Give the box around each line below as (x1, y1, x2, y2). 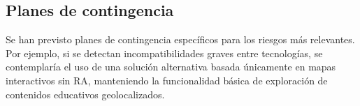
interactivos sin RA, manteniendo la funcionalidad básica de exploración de (6, 73, 328, 87)
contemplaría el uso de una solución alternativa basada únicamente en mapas (6, 59, 336, 74)
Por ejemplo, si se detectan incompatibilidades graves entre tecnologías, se (6, 45, 323, 60)
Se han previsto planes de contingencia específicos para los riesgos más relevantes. (6, 32, 355, 47)
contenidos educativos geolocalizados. (6, 86, 165, 101)
